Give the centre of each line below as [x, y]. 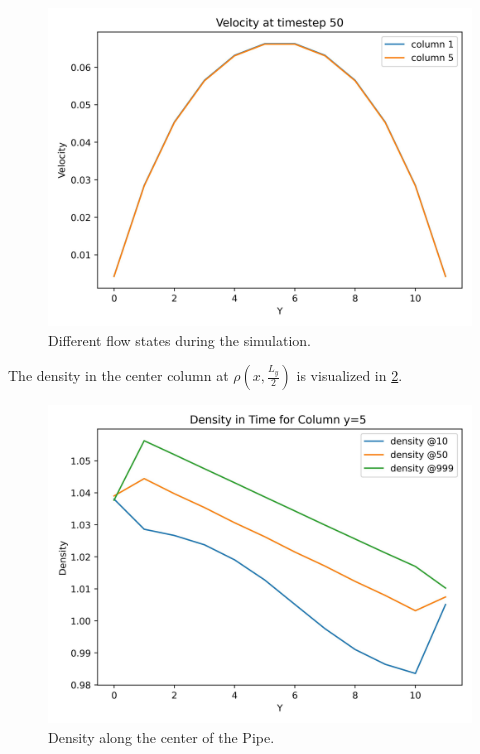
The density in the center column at [118, 375]
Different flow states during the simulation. [180, 339]
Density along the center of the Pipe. [161, 736]
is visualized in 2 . [349, 375]
